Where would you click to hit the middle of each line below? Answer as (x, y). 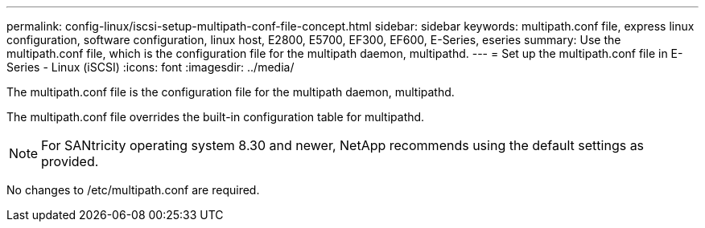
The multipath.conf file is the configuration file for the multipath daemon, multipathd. (231, 92)
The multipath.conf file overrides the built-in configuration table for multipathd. (216, 117)
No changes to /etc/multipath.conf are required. (133, 190)
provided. (70, 161)
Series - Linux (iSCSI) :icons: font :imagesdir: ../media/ (150, 67)
